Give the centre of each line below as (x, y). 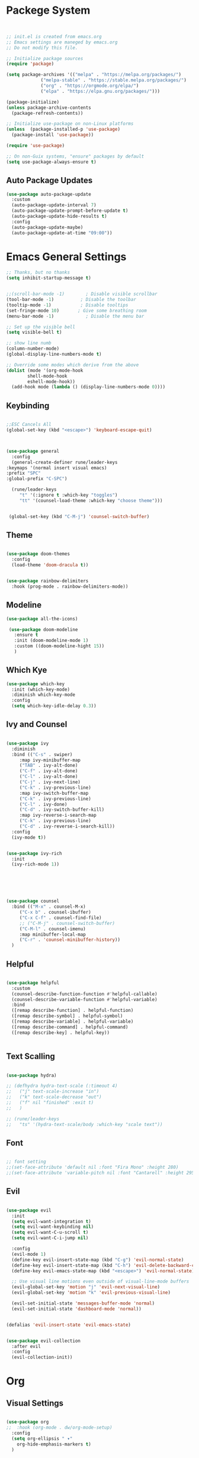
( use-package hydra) (32, 1075)
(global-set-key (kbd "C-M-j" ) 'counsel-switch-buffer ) (79, 516)
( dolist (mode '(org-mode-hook (45, 370)
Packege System (48, 10)
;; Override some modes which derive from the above (73, 365)
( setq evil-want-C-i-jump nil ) (50, 1238)
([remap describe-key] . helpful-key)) (61, 1033)
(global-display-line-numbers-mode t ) (54, 355)
